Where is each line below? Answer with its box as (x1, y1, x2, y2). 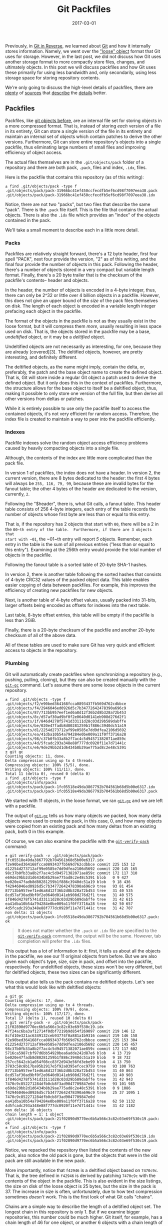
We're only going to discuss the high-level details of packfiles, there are (5, 84, 153, 90)
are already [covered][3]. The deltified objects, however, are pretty (5, 349, 143, 355)
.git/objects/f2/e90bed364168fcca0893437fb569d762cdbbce (5, 701, 126, 706)
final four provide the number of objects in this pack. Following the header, (5, 261, 159, 267)
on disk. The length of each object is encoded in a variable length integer (5, 303, 156, 309)
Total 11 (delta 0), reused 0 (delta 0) (5, 771, 91, 776)
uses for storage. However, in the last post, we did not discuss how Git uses (5, 53, 161, 59)
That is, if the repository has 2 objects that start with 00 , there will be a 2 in (5, 521, 159, 527)
